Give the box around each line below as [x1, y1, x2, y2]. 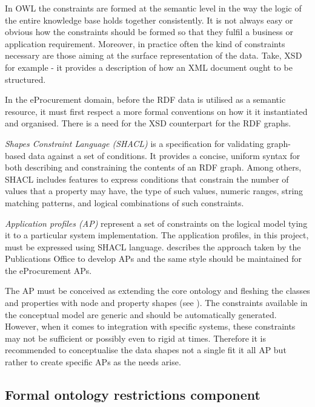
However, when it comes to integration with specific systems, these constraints [5, 320, 296, 333]
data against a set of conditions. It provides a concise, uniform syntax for [28, 149, 300, 161]
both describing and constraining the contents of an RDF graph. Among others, [5, 161, 302, 174]
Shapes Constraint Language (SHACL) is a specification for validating [5, 137, 264, 149]
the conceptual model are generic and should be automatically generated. [5, 308, 277, 321]
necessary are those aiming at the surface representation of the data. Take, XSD [5, 49, 302, 62]
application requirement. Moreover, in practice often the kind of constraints [5, 37, 285, 50]
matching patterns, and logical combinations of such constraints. [5, 196, 244, 209]
